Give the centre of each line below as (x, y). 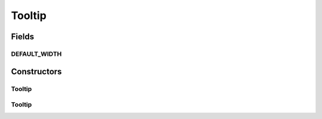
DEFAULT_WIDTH (36, 54)
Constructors (36, 71)
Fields (23, 37)
